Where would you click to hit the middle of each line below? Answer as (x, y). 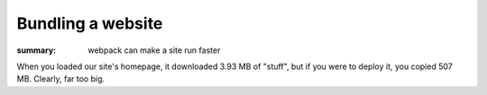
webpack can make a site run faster (154, 50)
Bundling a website (90, 23)
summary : (37, 50)
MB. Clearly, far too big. (61, 79)
